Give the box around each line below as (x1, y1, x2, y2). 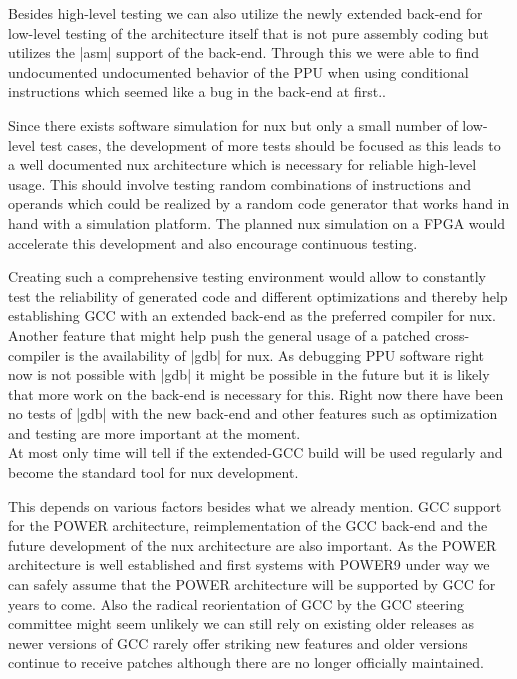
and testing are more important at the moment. (8, 422, 301, 443)
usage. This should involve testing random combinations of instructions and (8, 173, 472, 194)
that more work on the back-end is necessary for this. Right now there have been (8, 383, 504, 404)
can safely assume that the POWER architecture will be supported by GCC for (8, 574, 496, 595)
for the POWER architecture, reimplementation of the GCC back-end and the (8, 515, 488, 536)
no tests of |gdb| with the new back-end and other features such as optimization (8, 403, 498, 424)
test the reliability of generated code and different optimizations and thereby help (8, 285, 508, 306)
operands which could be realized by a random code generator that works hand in (8, 193, 510, 214)
